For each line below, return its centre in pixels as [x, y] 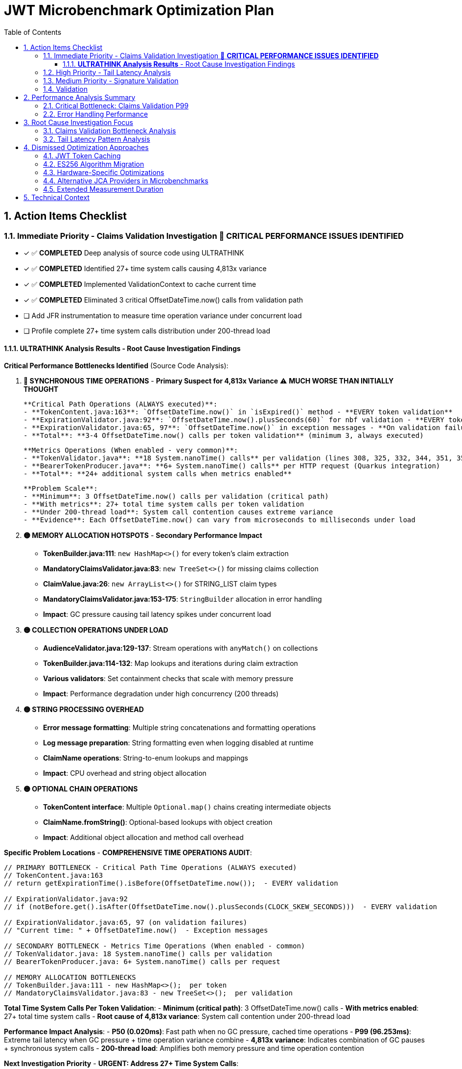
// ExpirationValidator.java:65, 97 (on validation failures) [126, 923]
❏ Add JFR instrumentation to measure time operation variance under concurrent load [163, 315]
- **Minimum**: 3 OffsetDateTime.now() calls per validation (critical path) [176, 496]
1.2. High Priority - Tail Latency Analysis [107, 72]
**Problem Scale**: [61, 489]
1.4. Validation [65, 89]
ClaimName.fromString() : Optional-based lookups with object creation [158, 822]
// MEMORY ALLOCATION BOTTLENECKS [70, 978]
